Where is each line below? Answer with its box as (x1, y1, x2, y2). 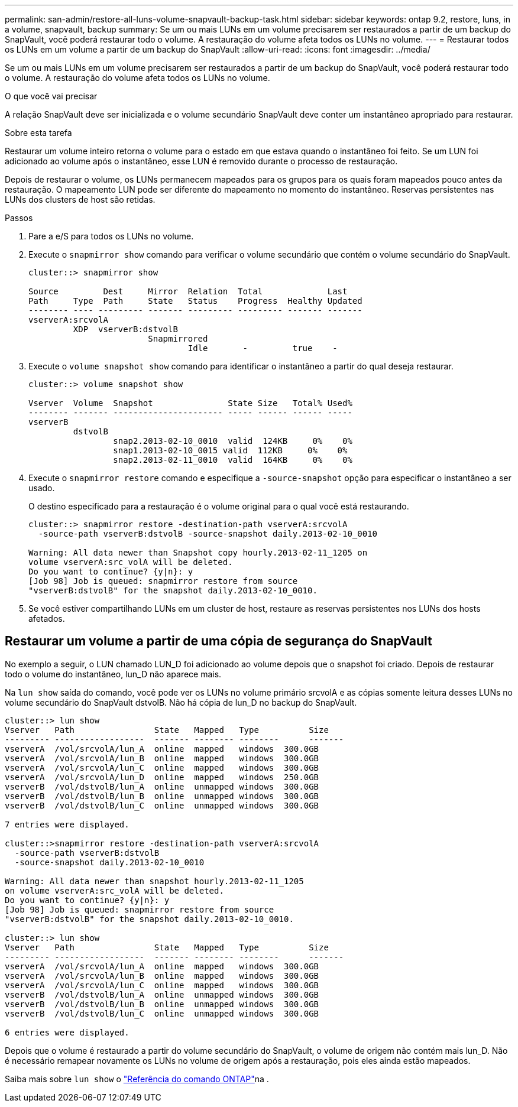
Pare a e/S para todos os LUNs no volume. (28, 231, 194, 241)
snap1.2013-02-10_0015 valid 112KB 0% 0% (113, 446, 348, 455)
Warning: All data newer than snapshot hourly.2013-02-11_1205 (5, 876, 304, 886)
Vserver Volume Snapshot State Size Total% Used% (28, 398, 352, 408)
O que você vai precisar (5, 91, 98, 101)
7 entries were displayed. (5, 819, 129, 829)
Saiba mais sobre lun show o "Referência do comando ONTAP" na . (5, 1073, 269, 1084)
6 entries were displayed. (5, 1027, 129, 1037)
